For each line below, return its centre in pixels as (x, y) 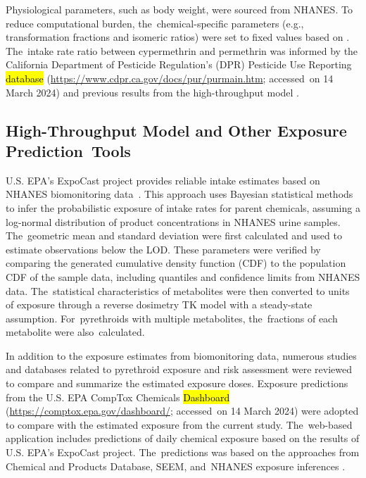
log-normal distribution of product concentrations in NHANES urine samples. (173, 221)
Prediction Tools (68, 150)
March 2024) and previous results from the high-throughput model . (152, 92)
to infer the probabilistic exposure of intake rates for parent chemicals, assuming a (183, 207)
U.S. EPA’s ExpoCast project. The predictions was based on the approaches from (183, 452)
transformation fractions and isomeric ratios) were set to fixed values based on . (178, 37)
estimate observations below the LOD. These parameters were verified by (163, 249)
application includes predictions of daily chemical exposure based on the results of (183, 438)
